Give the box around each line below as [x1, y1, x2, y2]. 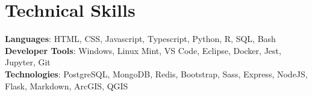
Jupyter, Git [5, 56, 51, 68]
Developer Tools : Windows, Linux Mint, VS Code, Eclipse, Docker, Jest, [5, 44, 281, 56]
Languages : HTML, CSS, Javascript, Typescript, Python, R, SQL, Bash [5, 32, 276, 45]
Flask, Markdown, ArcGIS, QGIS [5, 79, 128, 92]
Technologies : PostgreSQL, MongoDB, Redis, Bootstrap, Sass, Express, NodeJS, [5, 67, 308, 80]
